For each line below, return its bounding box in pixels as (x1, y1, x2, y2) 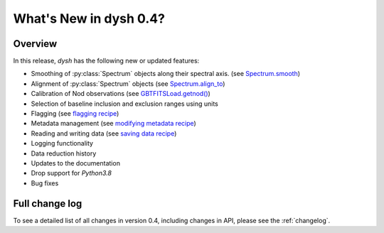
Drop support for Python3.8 (31, 169, 112, 178)
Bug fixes (31, 178, 59, 188)
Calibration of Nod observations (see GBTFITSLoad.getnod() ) (31, 90, 211, 98)
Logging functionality (31, 139, 94, 148)
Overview (13, 38, 58, 50)
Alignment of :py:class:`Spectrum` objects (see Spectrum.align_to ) (31, 79, 225, 88)
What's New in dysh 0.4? (13, 11, 165, 26)
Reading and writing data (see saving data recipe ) (31, 129, 177, 138)
